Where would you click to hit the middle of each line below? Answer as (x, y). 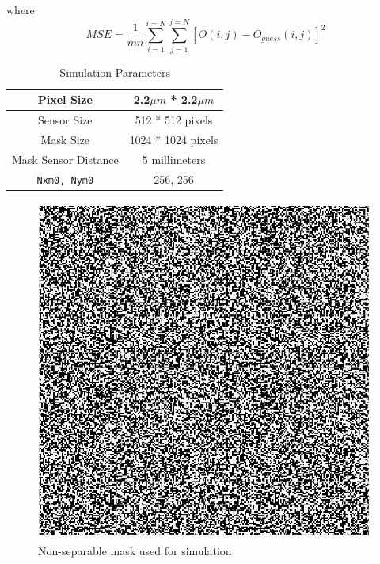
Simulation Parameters (115, 72)
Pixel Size (65, 99)
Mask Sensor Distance (65, 159)
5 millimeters (174, 159)
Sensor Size (65, 120)
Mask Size (65, 139)
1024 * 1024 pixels (174, 139)
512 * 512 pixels (174, 120)
